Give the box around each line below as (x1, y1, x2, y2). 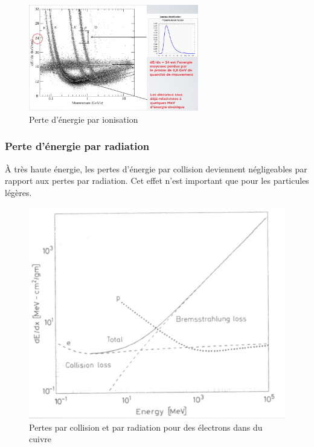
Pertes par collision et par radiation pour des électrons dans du (29, 420, 263, 433)
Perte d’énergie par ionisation (29, 113, 138, 125)
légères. (5, 186, 32, 198)
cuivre (29, 432, 51, 445)
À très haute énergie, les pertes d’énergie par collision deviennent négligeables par (5, 162, 307, 175)
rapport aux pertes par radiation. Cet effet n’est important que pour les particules (5, 174, 309, 187)
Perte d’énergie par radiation (5, 139, 150, 154)
